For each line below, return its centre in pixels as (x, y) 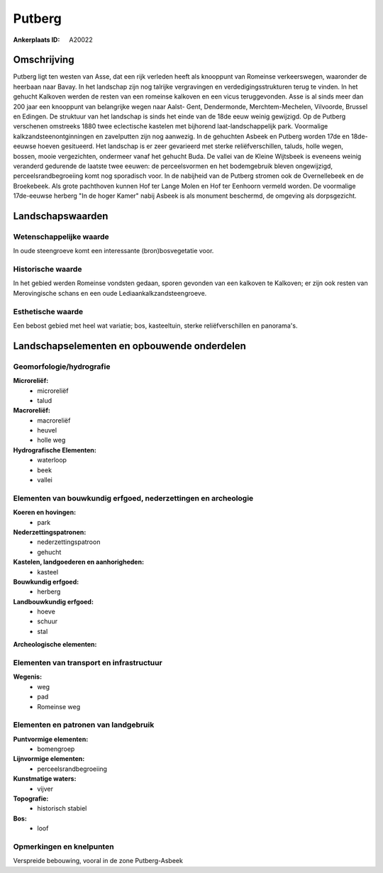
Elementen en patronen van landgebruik (84, 725)
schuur (48, 621)
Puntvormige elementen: (51, 739)
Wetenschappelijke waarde (61, 236)
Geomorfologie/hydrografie (62, 367)
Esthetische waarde (48, 311)
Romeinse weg (59, 706)
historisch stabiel (62, 808)
